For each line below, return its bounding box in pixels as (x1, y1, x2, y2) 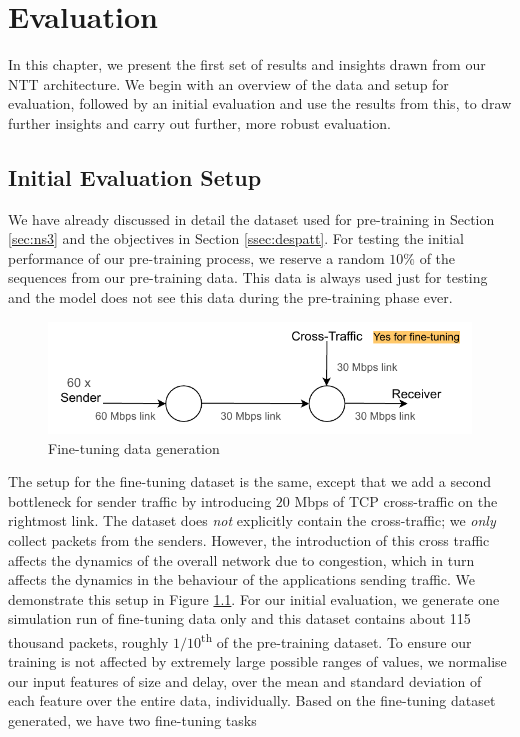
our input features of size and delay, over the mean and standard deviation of (8, 670, 482, 691)
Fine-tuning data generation (48, 437, 220, 458)
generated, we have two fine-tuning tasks (8, 710, 257, 731)
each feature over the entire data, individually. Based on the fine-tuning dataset (8, 690, 496, 711)
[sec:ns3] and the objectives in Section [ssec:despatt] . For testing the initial (8, 228, 464, 249)
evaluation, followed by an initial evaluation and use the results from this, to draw (8, 93, 512, 114)
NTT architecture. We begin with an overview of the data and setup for (8, 73, 449, 94)
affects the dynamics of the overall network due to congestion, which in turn (8, 549, 475, 570)
